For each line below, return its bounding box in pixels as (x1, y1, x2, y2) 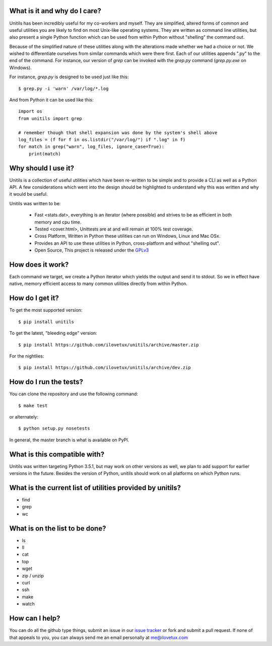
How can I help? (9, 614, 60, 623)
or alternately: (9, 414, 39, 420)
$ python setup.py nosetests (18, 426, 90, 431)
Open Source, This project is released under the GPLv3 (34, 247, 149, 253)
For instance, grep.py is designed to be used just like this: (9, 74, 129, 80)
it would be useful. (9, 191, 48, 197)
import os (18, 108, 42, 114)
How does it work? (9, 260, 69, 269)
